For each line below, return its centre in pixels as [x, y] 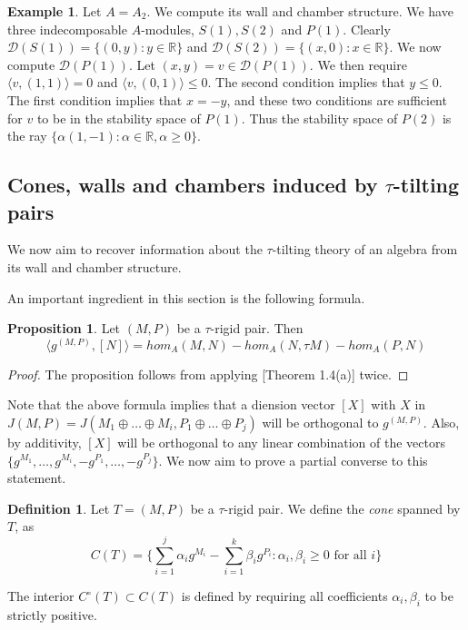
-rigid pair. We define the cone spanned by [342, 508]
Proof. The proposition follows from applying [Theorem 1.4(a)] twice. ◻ [208, 374]
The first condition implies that [95, 99]
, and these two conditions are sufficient [337, 99]
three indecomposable [67, 29]
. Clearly [367, 29]
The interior [41, 596]
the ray [27, 136]
